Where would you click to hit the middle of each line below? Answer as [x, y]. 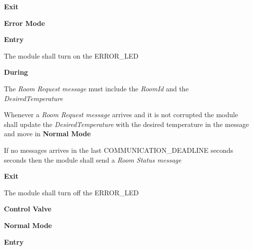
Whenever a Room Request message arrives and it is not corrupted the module [121, 115]
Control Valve [28, 209]
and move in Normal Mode [48, 134]
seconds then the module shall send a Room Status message [93, 159]
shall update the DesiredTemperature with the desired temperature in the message [126, 124]
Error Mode [25, 23]
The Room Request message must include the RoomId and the [96, 88]
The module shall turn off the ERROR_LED [71, 192]
